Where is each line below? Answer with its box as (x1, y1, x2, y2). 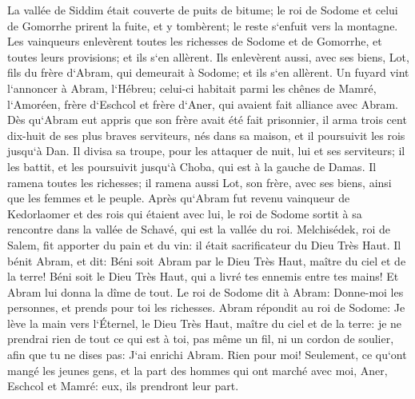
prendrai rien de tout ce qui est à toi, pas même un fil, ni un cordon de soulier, (7, 330, 394, 347)
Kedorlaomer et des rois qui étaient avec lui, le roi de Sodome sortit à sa (7, 205, 362, 221)
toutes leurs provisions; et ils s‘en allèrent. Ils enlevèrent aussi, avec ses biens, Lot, (7, 48, 409, 65)
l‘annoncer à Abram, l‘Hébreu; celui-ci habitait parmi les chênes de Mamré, (7, 79, 377, 96)
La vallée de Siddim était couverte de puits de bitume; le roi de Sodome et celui (7, 2, 398, 18)
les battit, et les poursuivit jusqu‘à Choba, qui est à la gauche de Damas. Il (7, 158, 377, 174)
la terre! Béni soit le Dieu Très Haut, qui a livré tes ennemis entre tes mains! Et (7, 268, 399, 285)
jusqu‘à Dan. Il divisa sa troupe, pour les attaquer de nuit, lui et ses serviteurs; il (7, 142, 405, 159)
